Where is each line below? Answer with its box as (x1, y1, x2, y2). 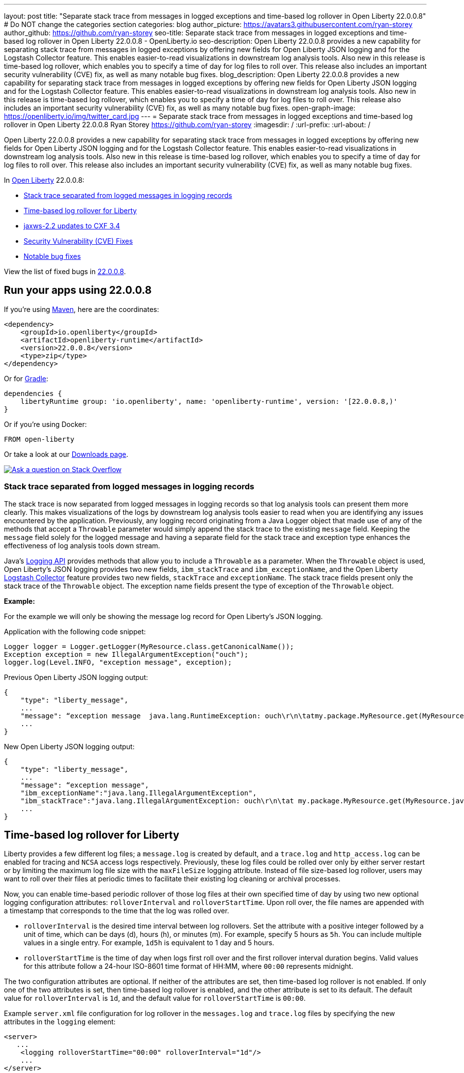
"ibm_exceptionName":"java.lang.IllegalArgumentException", (20, 789, 257, 797)
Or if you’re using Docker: (4, 420, 87, 428)
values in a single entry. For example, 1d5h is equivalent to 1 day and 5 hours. (24, 938, 274, 947)
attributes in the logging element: (4, 1017, 116, 1026)
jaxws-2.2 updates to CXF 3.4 (24, 222, 120, 230)
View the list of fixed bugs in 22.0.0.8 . (4, 267, 126, 276)
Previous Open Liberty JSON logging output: (4, 673, 148, 681)
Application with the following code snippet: (4, 627, 146, 636)
